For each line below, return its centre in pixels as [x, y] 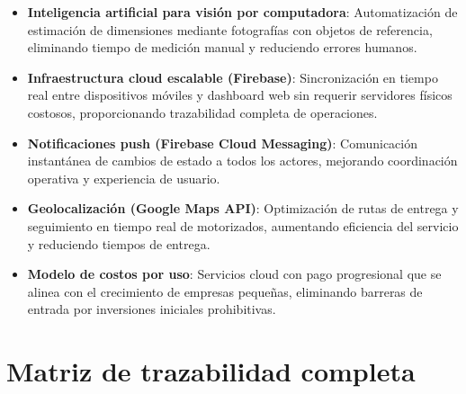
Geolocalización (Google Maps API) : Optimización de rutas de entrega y [243, 208]
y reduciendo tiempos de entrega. [119, 243]
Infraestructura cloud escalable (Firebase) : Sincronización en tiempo [233, 77]
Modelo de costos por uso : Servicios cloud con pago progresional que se [234, 274]
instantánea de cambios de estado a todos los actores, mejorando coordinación [242, 161]
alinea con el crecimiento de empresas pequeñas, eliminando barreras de [225, 291]
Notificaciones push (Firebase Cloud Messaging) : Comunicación [222, 143]
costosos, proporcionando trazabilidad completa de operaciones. [202, 112]
